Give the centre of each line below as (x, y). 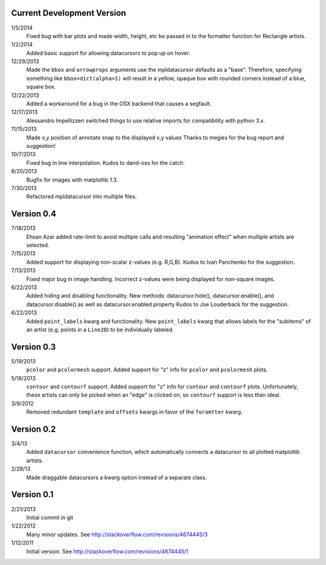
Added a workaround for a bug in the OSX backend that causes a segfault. (119, 104)
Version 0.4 (34, 214)
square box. (41, 87)
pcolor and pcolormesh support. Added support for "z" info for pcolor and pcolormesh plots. (147, 370)
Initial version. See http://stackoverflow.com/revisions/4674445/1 (107, 551)
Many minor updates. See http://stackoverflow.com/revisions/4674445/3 (117, 534)
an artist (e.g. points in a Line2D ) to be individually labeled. (100, 330)
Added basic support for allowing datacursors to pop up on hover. (108, 53)
